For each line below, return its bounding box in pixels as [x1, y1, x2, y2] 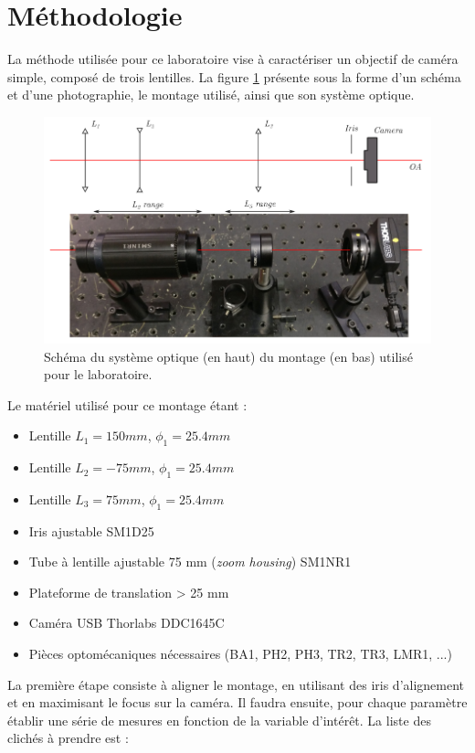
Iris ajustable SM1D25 [28, 521, 154, 540]
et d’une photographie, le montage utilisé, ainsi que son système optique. [7, 85, 415, 104]
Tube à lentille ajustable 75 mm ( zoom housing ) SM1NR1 [28, 552, 352, 571]
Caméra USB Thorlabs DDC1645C [28, 613, 225, 632]
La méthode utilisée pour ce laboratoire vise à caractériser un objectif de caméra [7, 49, 459, 69]
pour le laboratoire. [44, 365, 153, 384]
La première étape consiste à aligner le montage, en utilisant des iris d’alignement [7, 674, 465, 694]
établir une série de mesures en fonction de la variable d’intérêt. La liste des [7, 710, 431, 729]
